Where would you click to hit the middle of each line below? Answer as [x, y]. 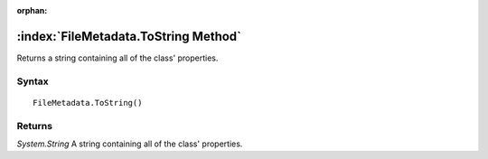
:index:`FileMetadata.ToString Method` [129, 36]
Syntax [33, 81]
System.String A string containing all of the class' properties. [130, 144]
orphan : [32, 10]
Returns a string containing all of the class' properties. [117, 58]
